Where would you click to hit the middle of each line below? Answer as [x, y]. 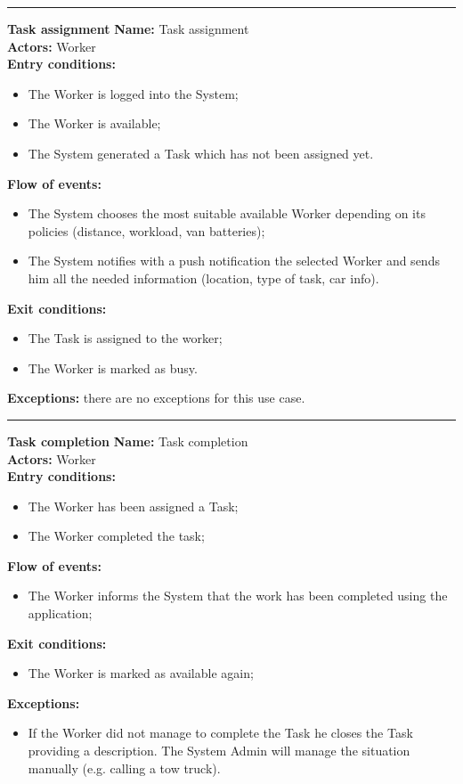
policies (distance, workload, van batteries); [146, 230]
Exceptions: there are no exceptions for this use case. [156, 398]
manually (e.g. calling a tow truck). [124, 768]
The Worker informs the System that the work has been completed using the [238, 596]
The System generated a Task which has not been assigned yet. [201, 153]
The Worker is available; [94, 123]
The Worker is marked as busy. [113, 367]
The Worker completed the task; [116, 536]
